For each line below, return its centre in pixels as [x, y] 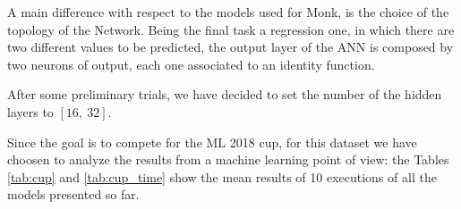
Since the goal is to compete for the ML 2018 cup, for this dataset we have [212, 142]
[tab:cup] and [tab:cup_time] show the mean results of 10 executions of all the [222, 176]
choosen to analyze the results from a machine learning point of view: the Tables [228, 159]
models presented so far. [73, 194]
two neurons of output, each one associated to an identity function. [191, 64]
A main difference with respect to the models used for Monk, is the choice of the [228, 12]
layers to [30, 111]
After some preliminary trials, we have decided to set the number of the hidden [225, 94]
